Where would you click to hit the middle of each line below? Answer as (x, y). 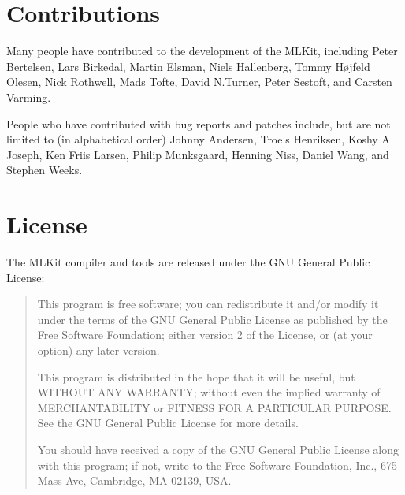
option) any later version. (98, 350)
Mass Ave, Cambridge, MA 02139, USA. (134, 480)
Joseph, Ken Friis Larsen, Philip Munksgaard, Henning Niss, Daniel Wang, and (198, 154)
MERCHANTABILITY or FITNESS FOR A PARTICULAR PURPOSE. (214, 407)
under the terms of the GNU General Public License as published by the (212, 319)
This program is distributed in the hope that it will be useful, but (196, 376)
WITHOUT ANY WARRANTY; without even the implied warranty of (209, 392)
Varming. (29, 97)
